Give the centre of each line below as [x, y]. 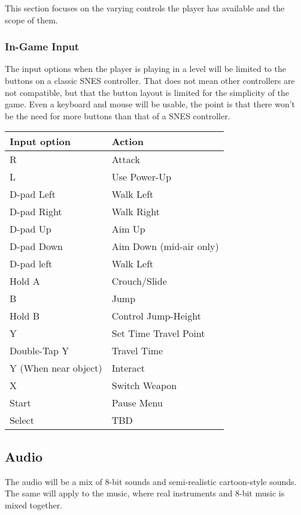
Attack [126, 159]
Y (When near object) [56, 368]
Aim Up [128, 229]
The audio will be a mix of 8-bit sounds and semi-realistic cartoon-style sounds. [151, 481]
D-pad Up [31, 229]
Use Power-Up [142, 177]
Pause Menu [137, 403]
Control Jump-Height [156, 316]
